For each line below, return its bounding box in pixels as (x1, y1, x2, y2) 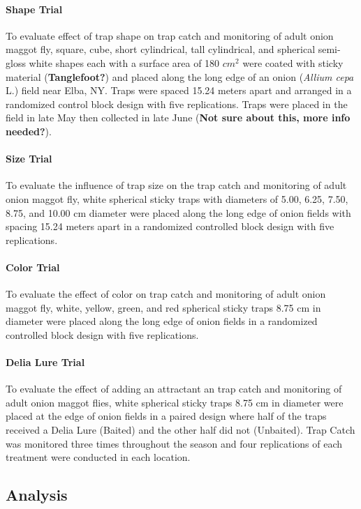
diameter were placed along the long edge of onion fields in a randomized (6, 314, 318, 328)
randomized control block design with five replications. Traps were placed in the (6, 96, 348, 111)
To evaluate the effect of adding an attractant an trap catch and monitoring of (6, 381, 342, 396)
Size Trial (6, 151, 52, 166)
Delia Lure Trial (6, 355, 85, 370)
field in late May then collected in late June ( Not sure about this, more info (6, 110, 351, 125)
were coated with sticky (242, 55, 344, 70)
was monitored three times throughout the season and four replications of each (6, 436, 343, 450)
